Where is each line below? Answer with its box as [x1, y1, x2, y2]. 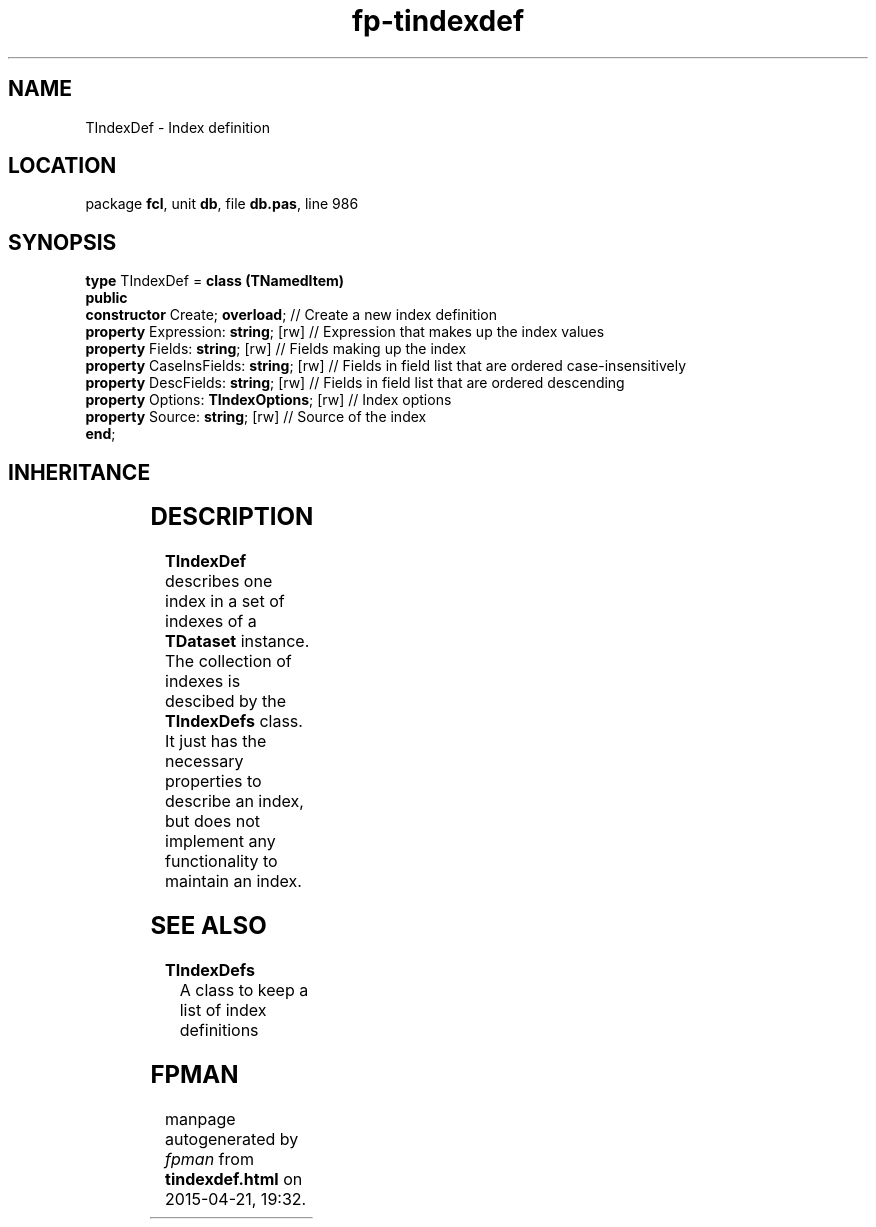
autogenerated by [165, 1128, 299, 1149]
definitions [179, 1019, 259, 1040]
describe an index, [165, 791, 304, 812]
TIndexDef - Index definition [85, 118, 270, 136]
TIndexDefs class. [165, 711, 303, 732]
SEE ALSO [150, 910, 267, 940]
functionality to [165, 851, 278, 872]
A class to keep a [179, 979, 309, 1000]
